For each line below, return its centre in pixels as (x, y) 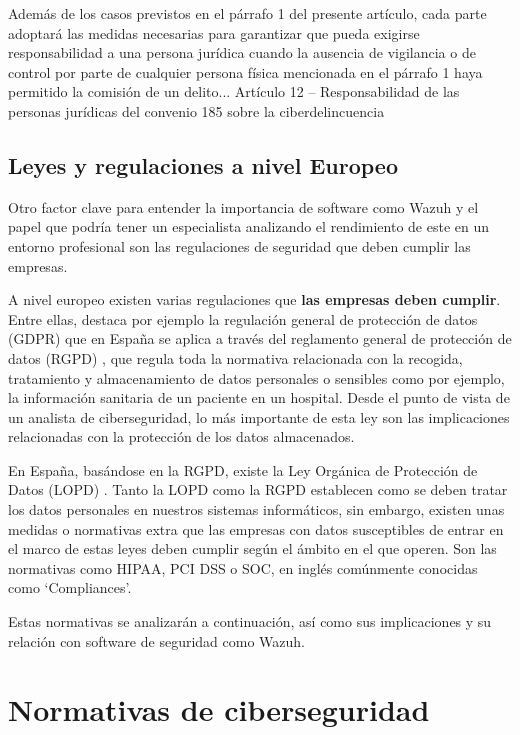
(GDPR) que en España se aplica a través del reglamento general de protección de (260, 338)
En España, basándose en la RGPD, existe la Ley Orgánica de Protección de (243, 469)
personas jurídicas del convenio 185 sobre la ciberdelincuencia (196, 110)
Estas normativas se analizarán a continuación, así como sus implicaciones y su (250, 621)
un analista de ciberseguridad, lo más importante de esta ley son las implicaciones (259, 416)
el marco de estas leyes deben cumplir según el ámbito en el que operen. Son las (252, 548)
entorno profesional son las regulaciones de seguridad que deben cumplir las (239, 245)
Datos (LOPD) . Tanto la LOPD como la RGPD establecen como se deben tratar (258, 489)
